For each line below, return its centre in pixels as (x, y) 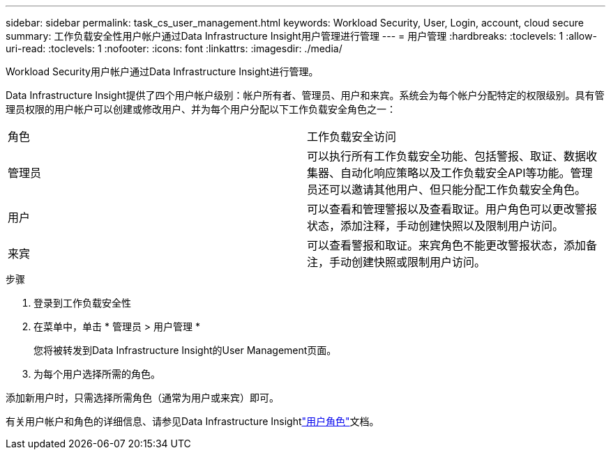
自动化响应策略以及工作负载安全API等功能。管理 (467, 173)
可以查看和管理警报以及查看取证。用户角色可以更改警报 (452, 209)
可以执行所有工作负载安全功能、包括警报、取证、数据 (447, 156)
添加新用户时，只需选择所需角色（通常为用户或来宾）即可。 (142, 398)
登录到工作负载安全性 (82, 303)
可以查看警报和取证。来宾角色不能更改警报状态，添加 (447, 245)
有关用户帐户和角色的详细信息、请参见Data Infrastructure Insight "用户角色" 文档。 (193, 421)
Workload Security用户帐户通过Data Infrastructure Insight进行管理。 (162, 71)
